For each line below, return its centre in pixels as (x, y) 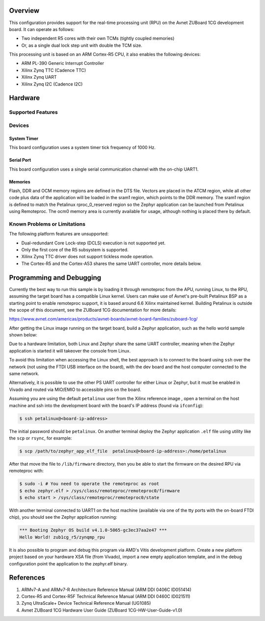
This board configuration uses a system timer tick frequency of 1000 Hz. (82, 148)
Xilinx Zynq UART (39, 77)
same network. (24, 374)
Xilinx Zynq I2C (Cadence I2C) (52, 84)
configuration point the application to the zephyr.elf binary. (68, 563)
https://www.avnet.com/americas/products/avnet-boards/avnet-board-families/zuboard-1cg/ (104, 319)
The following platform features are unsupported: (59, 234)
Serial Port (20, 160)
